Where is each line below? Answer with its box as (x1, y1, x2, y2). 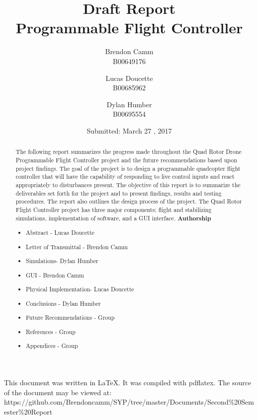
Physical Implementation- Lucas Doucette (26, 285, 134, 293)
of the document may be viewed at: (4, 387, 112, 397)
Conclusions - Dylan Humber (26, 299, 101, 307)
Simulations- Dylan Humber (26, 257, 98, 265)
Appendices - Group (26, 342, 78, 350)
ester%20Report (4, 406, 53, 417)
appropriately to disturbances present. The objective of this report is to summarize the (15, 180, 241, 189)
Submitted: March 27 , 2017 (86, 125, 172, 136)
